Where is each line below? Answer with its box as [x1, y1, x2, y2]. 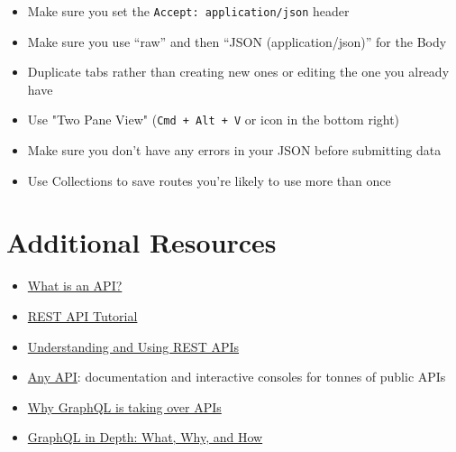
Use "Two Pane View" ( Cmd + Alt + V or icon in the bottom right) [27, 110, 400, 129]
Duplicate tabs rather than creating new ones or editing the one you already [27, 62, 450, 81]
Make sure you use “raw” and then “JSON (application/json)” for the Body [27, 32, 447, 51]
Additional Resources [6, 224, 277, 261]
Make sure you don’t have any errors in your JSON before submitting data [27, 141, 442, 160]
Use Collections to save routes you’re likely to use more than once [27, 171, 391, 189]
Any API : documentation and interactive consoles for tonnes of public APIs [27, 367, 446, 386]
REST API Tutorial [27, 307, 138, 325]
